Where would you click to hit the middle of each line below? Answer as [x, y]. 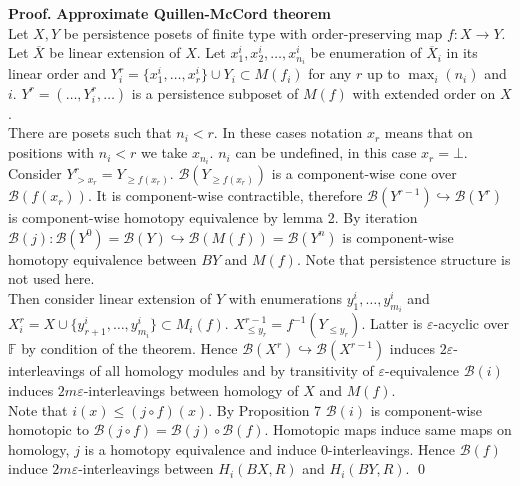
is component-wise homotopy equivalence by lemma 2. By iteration [213, 217]
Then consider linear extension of [110, 297]
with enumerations [285, 297]
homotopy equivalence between [102, 258]
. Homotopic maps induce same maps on [388, 429]
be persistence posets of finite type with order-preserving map [253, 32]
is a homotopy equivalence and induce [200, 448]
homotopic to [48, 429]
